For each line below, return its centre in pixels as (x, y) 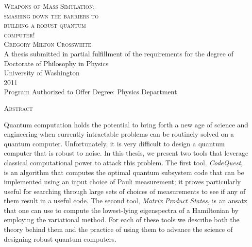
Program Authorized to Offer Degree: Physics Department (91, 92)
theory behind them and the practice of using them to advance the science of (118, 229)
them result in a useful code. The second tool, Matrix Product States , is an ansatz (126, 201)
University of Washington (42, 73)
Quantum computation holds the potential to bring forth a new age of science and (126, 124)
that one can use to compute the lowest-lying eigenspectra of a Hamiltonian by (121, 210)
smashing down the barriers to (51, 15)
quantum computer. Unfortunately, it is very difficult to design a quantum (114, 143)
